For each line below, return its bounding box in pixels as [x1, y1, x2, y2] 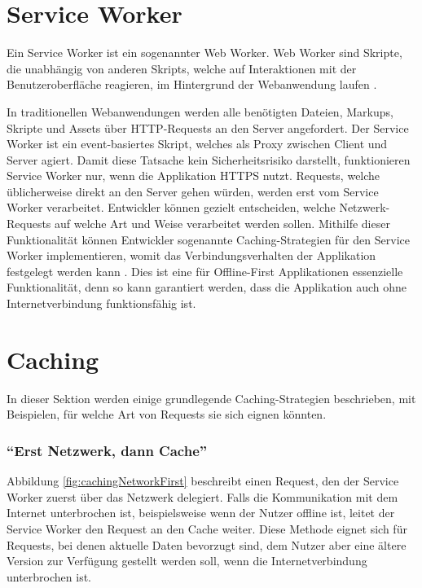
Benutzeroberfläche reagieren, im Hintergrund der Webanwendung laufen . [7, 76, 377, 93]
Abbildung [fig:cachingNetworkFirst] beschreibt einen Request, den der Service [7, 472, 399, 489]
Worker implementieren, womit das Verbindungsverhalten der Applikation [7, 247, 376, 264]
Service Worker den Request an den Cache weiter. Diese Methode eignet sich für [7, 520, 407, 537]
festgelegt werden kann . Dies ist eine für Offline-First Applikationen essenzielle [7, 262, 403, 279]
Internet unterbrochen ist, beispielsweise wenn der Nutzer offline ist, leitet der [7, 504, 395, 521]
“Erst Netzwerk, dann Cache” [7, 440, 208, 460]
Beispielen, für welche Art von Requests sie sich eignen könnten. [7, 406, 327, 423]
